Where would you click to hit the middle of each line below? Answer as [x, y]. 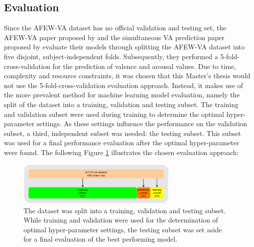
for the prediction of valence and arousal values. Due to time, [144, 66]
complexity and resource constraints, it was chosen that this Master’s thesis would [127, 76]
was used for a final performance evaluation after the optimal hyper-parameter [122, 143]
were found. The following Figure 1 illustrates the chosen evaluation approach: [121, 152]
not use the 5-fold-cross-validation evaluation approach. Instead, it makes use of [124, 85]
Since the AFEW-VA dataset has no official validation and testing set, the [115, 28]
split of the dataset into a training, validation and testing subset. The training [121, 104]
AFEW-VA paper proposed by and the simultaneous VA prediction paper [114, 37]
